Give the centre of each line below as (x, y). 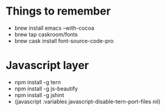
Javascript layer (47, 66)
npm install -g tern (38, 82)
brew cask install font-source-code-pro (64, 41)
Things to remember (58, 11)
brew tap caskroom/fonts (46, 34)
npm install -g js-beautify (46, 89)
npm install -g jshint (39, 95)
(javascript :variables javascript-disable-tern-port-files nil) (87, 101)
